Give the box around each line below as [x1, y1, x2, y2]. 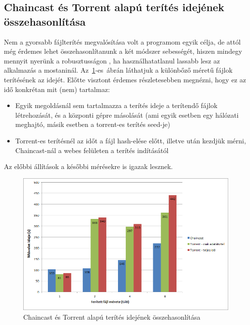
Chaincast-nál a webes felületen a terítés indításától [15, 145, 169, 155]
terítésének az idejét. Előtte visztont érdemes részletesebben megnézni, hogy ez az [4, 74, 246, 84]
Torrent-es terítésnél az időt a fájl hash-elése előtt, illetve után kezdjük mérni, [15, 135, 246, 145]
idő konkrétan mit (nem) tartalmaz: [4, 84, 110, 94]
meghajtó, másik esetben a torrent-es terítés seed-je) [15, 119, 170, 129]
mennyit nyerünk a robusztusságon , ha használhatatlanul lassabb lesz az [4, 55, 220, 65]
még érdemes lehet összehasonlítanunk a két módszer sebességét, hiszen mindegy [4, 46, 242, 56]
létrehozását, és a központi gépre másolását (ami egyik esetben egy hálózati [15, 109, 239, 120]
